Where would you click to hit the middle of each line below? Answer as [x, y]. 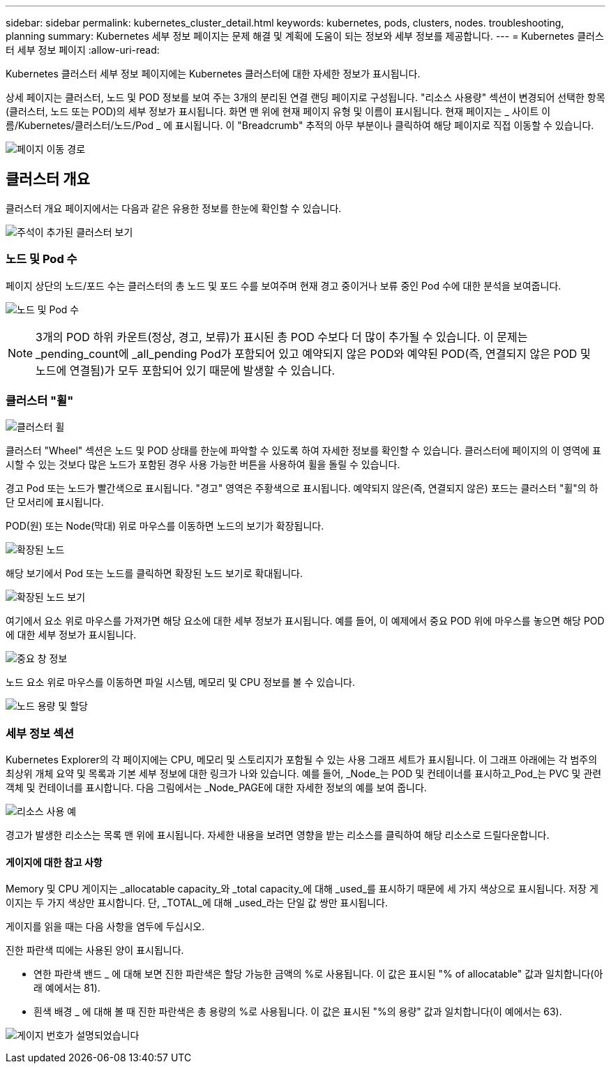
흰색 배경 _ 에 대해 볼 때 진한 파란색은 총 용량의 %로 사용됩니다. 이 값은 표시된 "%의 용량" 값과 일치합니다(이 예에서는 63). [298, 1012]
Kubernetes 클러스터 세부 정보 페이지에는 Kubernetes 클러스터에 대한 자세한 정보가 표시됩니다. [213, 74]
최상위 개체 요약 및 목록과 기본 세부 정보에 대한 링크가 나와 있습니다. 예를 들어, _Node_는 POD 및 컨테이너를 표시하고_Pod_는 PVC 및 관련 [304, 774]
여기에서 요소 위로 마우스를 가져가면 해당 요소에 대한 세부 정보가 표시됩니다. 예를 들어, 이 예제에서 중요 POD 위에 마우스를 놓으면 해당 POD [305, 621]
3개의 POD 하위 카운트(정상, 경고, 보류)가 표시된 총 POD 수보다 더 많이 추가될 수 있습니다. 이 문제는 [282, 337]
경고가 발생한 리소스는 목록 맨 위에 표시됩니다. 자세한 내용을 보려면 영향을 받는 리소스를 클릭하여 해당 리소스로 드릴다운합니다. [278, 835]
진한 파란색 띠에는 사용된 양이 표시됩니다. [95, 950]
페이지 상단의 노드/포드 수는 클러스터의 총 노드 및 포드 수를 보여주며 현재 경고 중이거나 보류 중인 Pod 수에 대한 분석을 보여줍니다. [284, 285]
